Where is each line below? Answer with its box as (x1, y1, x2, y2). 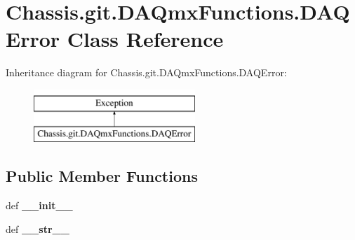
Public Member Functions (6, 165, 198, 187)
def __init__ (6, 198, 73, 213)
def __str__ (6, 221, 69, 236)
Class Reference (67, 24, 224, 53)
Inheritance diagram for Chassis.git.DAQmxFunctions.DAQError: (6, 65, 287, 80)
